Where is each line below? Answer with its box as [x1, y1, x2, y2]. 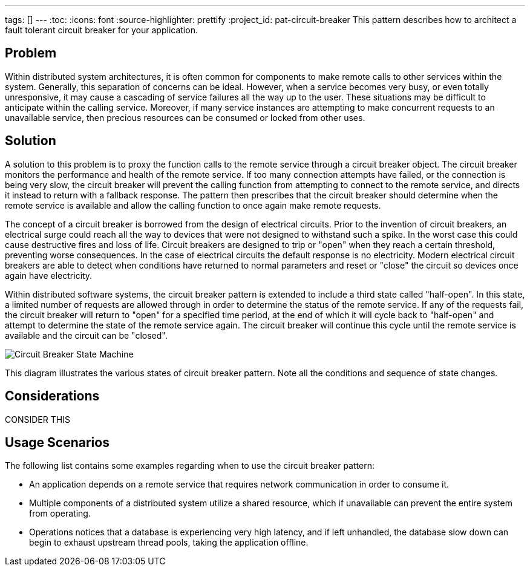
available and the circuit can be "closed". [5, 330, 168, 341]
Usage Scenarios [5, 434, 110, 450]
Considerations [5, 388, 100, 404]
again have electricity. [5, 270, 93, 281]
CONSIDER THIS [5, 414, 70, 425]
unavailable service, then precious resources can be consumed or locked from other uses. [5, 112, 365, 123]
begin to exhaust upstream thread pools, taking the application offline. [29, 537, 309, 548]
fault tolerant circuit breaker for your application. [5, 25, 198, 35]
